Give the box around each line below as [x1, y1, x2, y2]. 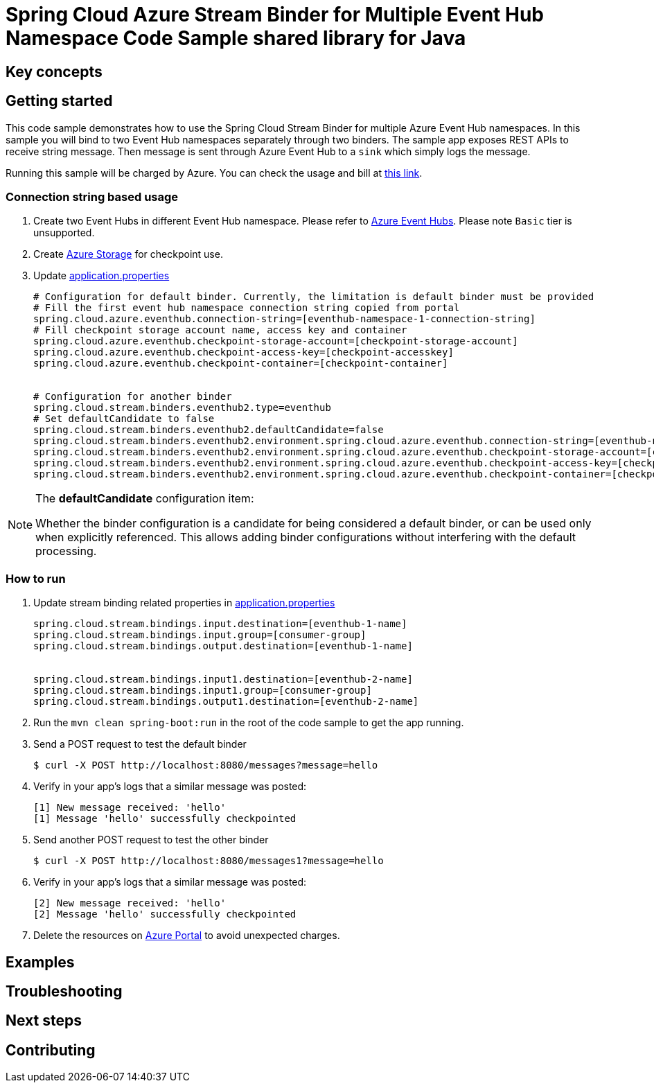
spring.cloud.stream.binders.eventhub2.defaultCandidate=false [33, 424, 384, 436]
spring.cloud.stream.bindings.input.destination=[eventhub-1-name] [33, 618, 407, 630]
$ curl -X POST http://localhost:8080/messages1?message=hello [33, 855, 384, 867]
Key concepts [6, 62, 103, 80]
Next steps [6, 1012, 82, 1030]
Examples [6, 953, 75, 971]
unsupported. [33, 227, 95, 239]
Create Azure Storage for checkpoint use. [33, 248, 223, 261]
